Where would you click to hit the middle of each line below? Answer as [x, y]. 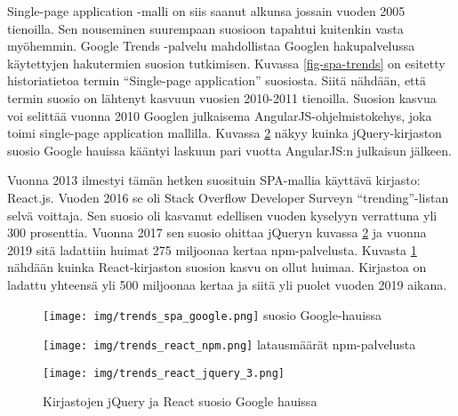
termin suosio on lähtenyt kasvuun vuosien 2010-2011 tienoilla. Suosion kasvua [222, 97]
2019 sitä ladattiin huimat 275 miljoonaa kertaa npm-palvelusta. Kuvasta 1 [212, 249]
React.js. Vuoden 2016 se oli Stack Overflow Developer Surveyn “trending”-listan [228, 197]
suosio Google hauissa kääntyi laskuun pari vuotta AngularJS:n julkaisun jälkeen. [229, 150]
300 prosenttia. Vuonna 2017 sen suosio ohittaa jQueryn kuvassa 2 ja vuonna [217, 232]
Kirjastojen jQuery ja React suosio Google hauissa [180, 401]
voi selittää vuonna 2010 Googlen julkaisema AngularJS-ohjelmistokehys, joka [220, 115]
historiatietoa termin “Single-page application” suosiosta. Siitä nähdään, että [217, 80]
